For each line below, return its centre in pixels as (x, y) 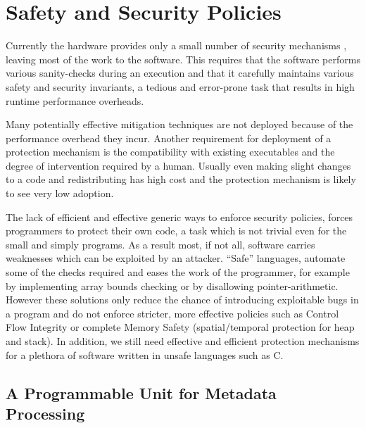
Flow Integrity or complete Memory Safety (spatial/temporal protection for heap (180, 327)
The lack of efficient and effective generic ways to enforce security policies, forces (179, 216)
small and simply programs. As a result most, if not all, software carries (160, 244)
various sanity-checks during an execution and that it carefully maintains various (180, 73)
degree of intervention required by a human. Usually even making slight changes (178, 165)
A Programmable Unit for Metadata (141, 392)
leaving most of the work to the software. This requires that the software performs (183, 59)
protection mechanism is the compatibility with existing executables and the (170, 152)
